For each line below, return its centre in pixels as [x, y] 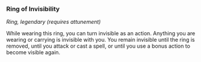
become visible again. [33, 52]
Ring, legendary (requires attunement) [53, 22]
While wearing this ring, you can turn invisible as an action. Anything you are [101, 33]
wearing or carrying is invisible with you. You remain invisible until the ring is [100, 40]
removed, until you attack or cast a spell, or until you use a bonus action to [98, 46]
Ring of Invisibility [33, 9]
